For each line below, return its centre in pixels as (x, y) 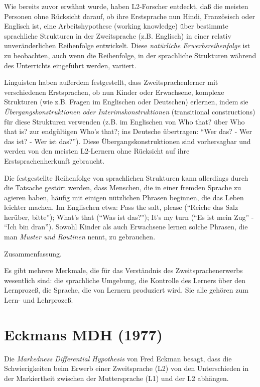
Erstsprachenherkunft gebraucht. (54, 160)
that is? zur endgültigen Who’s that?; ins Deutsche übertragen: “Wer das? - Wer (128, 131)
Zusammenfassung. (33, 253)
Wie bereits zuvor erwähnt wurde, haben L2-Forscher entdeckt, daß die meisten (126, 6)
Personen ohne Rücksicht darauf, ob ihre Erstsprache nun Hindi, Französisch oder (130, 16)
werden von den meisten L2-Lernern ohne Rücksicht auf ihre (97, 151)
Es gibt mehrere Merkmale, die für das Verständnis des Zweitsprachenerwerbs (123, 270)
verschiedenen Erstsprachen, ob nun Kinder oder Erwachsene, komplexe (114, 92)
